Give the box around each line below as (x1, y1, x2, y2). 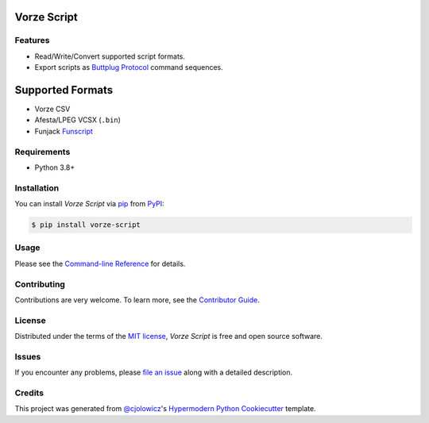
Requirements (14, 146, 71, 157)
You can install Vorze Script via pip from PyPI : (14, 199, 164, 209)
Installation (14, 183, 60, 194)
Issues (14, 351, 41, 362)
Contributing (14, 279, 65, 290)
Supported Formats (14, 83, 114, 97)
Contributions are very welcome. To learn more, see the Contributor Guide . (14, 294, 260, 305)
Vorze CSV (34, 104, 71, 114)
